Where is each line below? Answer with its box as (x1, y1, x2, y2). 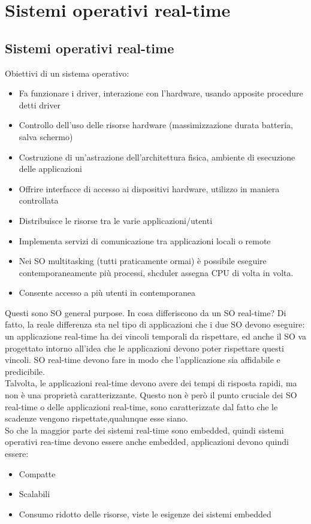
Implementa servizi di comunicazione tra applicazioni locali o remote (19, 234, 271, 247)
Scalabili (19, 487, 50, 500)
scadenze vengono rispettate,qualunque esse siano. (5, 412, 188, 425)
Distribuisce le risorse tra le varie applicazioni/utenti (19, 214, 213, 226)
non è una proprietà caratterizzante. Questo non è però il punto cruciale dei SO (5, 389, 297, 401)
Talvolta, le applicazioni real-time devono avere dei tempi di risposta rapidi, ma (5, 377, 297, 389)
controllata (19, 194, 59, 207)
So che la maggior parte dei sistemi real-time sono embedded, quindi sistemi (5, 423, 284, 436)
